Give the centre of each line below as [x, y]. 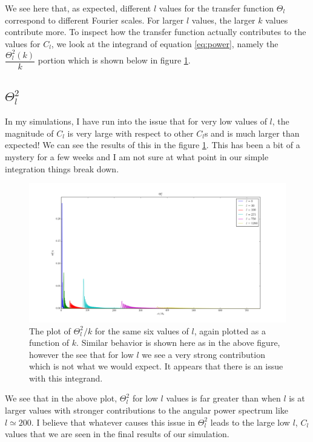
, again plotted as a [230, 330]
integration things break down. [62, 168]
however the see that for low [81, 354]
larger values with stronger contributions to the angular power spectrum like [147, 410]
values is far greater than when [223, 398]
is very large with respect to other [130, 133]
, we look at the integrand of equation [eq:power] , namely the [165, 43]
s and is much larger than [252, 133]
